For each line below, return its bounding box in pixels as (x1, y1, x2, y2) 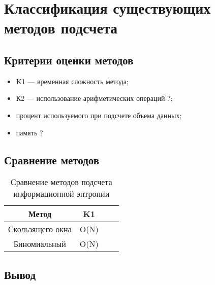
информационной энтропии (13, 188, 110, 200)
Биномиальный (13, 238, 66, 250)
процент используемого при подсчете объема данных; (16, 110, 182, 120)
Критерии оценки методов (4, 52, 134, 67)
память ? (16, 127, 43, 137)
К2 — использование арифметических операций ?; (16, 93, 173, 103)
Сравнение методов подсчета (11, 176, 112, 188)
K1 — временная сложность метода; (16, 76, 129, 86)
